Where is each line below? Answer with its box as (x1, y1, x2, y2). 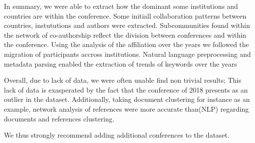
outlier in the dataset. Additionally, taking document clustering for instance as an (4, 94, 250, 104)
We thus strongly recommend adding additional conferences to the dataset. (4, 130, 229, 140)
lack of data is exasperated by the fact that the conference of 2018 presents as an (4, 84, 248, 95)
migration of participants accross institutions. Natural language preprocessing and (4, 48, 251, 59)
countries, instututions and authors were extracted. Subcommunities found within (4, 20, 250, 30)
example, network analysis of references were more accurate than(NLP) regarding (4, 103, 249, 114)
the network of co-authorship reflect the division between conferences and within (4, 29, 247, 40)
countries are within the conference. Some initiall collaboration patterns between (4, 10, 247, 21)
